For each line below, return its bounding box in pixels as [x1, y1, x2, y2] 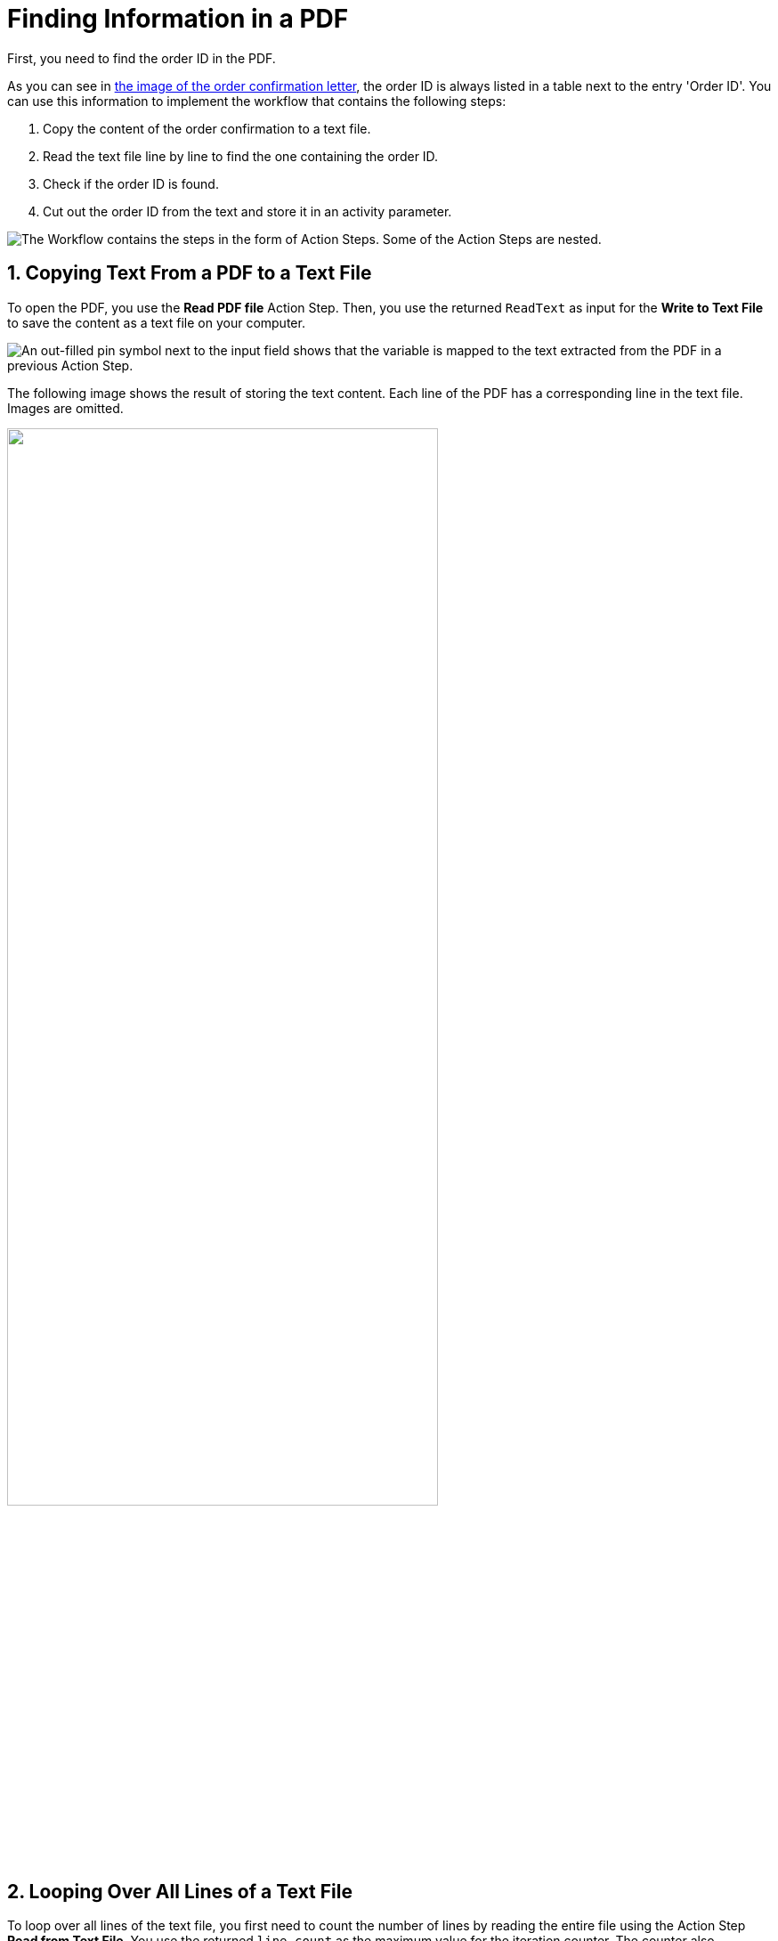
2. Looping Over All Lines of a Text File [7, 1880, 353, 1904]
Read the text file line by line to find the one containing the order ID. [43, 148, 439, 164]
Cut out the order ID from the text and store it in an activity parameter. [43, 203, 452, 219]
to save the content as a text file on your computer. [7, 314, 305, 330]
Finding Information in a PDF [7, 4, 349, 34]
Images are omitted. [7, 400, 124, 416]
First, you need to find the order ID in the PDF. [7, 50, 276, 66]
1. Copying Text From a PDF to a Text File [7, 262, 372, 285]
